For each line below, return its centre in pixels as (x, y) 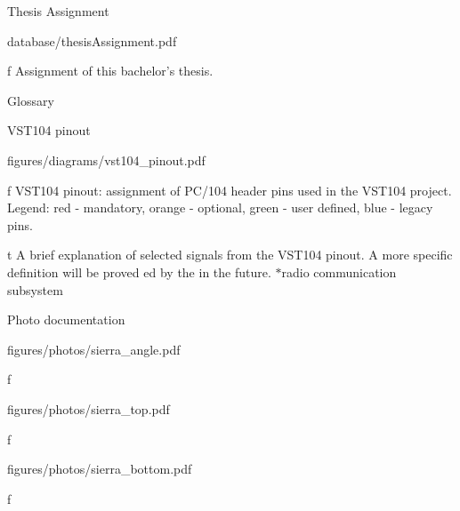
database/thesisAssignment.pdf (92, 40)
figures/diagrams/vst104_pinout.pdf (106, 160)
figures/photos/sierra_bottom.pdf (100, 469)
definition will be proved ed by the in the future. (139, 271)
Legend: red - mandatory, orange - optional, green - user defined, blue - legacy (220, 208)
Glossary (31, 100)
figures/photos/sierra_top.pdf (89, 408)
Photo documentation (66, 319)
